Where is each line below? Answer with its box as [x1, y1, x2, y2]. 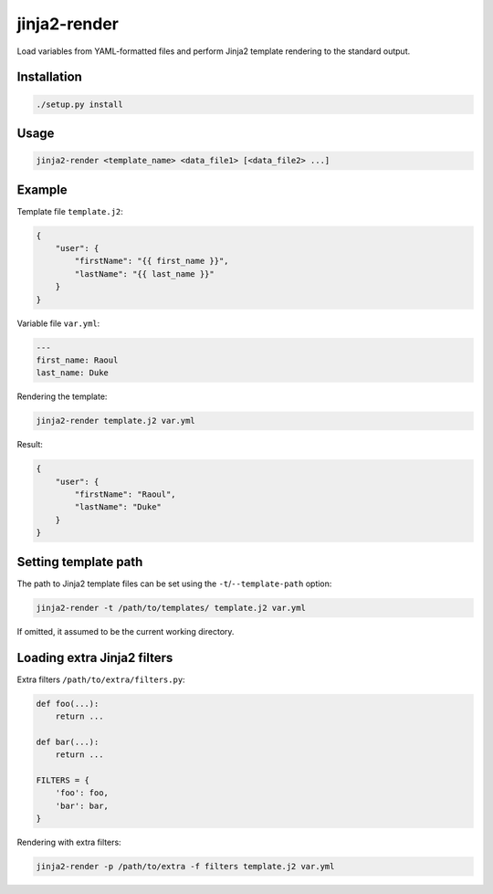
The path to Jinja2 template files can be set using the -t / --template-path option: [16, 578, 332, 589]
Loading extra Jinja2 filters [16, 649, 173, 666]
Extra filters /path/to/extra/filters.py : [16, 674, 186, 685]
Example [16, 182, 68, 197]
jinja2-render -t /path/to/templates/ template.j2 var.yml [36, 603, 306, 613]
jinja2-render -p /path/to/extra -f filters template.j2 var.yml [36, 861, 335, 872]
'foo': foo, [55, 788, 110, 798]
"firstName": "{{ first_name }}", [74, 256, 229, 267]
